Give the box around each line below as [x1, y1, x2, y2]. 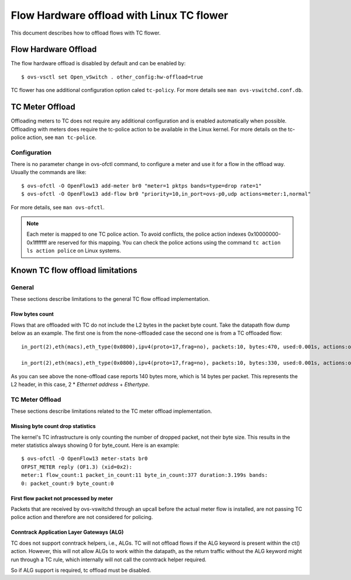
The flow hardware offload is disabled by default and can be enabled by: [11, 60, 186, 67]
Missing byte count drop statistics [11, 423, 96, 430]
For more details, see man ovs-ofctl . [11, 203, 105, 211]
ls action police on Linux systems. [26, 247, 121, 255]
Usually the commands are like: [11, 169, 87, 176]
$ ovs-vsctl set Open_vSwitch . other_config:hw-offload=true [21, 73, 204, 80]
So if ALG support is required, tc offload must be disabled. [11, 567, 152, 574]
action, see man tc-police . [26, 134, 97, 141]
